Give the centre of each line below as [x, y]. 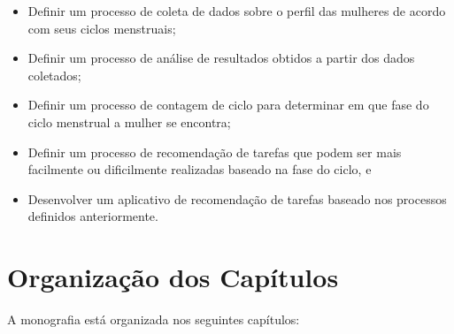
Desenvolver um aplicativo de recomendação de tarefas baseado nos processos [237, 198]
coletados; [54, 75]
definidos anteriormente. [93, 216]
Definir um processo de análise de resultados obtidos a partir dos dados [221, 58]
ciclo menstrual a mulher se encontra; [129, 121]
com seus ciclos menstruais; [102, 28]
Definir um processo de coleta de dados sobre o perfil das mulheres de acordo [237, 11]
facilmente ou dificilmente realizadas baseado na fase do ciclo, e [200, 169]
